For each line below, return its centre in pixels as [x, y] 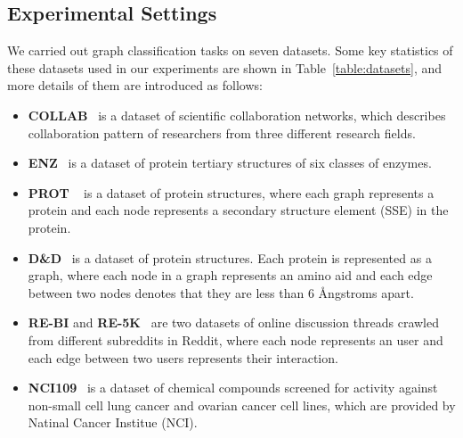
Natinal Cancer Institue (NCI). [113, 422]
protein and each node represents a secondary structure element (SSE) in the [238, 210]
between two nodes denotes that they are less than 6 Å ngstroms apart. [221, 292]
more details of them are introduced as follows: [135, 85]
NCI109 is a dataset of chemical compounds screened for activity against [233, 388]
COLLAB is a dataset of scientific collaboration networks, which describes [237, 115]
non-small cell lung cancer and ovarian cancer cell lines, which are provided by [242, 405]
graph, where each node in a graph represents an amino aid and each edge [230, 275]
